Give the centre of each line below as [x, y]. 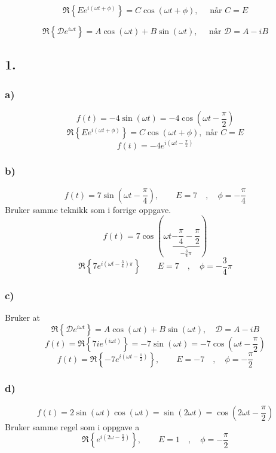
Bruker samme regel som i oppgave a [72, 426]
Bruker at [22, 317]
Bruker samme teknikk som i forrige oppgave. [88, 209]
